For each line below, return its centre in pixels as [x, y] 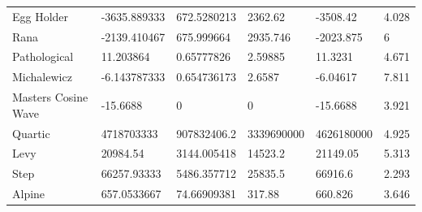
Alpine [29, 194]
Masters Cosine [50, 97]
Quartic [31, 133]
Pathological [43, 56]
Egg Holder [41, 16]
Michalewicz [42, 77]
